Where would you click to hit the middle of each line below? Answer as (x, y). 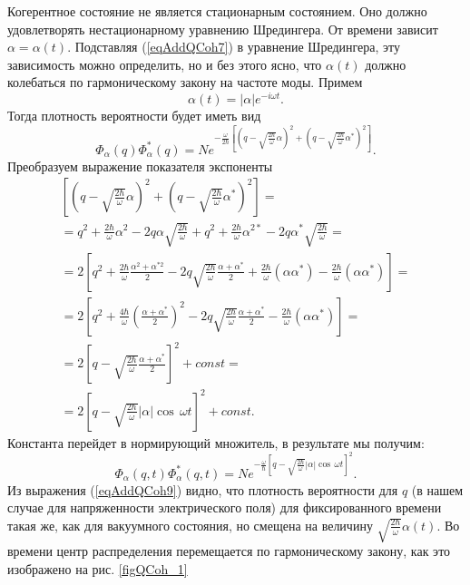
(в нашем (437, 489)
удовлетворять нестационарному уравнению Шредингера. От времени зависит (223, 29)
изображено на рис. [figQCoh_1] (98, 568)
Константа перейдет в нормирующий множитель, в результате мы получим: (216, 442)
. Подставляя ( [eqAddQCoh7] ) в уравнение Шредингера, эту (234, 47)
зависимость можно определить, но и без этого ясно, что (165, 64)
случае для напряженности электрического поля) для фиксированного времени (225, 507)
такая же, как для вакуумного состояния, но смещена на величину (190, 525)
